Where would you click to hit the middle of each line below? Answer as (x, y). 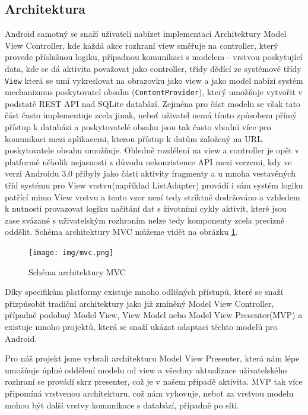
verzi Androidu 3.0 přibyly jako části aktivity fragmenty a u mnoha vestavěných (150, 173)
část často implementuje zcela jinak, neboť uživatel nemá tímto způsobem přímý (151, 115)
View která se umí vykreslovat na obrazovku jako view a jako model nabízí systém (154, 80)
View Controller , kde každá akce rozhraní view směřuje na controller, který (142, 45)
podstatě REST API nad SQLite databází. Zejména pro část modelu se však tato (153, 103)
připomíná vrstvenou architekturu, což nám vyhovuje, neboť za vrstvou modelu (149, 393)
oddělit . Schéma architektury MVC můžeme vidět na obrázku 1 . (121, 232)
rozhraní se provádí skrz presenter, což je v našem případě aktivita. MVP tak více (154, 381)
